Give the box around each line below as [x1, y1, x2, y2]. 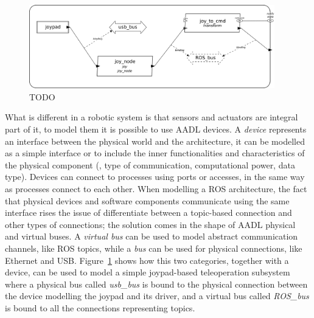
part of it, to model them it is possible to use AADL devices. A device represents [5, 123, 307, 136]
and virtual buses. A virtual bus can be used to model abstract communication [5, 230, 298, 243]
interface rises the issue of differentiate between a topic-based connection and [5, 206, 292, 219]
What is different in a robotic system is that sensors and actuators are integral [5, 111, 298, 123]
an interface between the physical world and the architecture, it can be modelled [5, 134, 305, 147]
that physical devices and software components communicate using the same [5, 194, 290, 207]
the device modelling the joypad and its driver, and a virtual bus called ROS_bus [5, 289, 309, 302]
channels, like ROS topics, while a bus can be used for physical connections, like [5, 242, 302, 254]
